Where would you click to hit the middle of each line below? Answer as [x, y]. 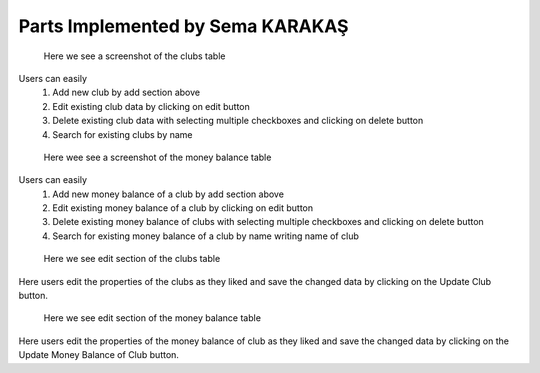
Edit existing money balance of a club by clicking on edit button [183, 208]
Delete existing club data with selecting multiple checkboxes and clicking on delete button [238, 121]
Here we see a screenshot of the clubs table [134, 56]
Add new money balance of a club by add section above [168, 194]
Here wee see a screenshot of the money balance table [157, 157]
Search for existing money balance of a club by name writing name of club [205, 236]
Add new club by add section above [126, 92]
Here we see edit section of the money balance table [152, 318]
